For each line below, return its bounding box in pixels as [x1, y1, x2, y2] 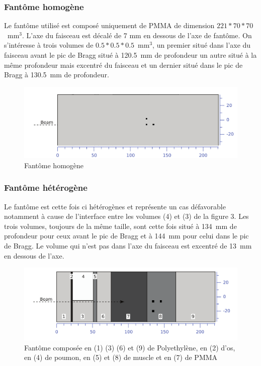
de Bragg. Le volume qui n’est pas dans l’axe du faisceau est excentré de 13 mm [4, 240, 252, 251]
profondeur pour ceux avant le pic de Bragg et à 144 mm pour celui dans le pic [4, 230, 249, 241]
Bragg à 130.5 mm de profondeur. [4, 69, 109, 80]
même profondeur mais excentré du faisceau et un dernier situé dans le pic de [4, 59, 243, 70]
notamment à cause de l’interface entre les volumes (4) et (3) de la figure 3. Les [4, 211, 249, 221]
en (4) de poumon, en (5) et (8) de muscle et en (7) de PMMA [24, 352, 218, 362]
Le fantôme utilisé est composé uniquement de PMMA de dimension [4, 20, 215, 31]
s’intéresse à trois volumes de [4, 40, 94, 50]
